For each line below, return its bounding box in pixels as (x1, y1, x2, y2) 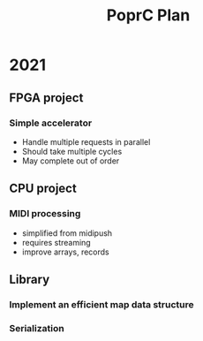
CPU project (9, 181, 77, 196)
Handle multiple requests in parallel (21, 136, 151, 147)
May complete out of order (21, 155, 120, 166)
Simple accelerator (9, 117, 93, 129)
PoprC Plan (106, 5, 191, 26)
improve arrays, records (21, 246, 109, 257)
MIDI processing (9, 208, 81, 220)
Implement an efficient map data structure (9, 298, 194, 310)
